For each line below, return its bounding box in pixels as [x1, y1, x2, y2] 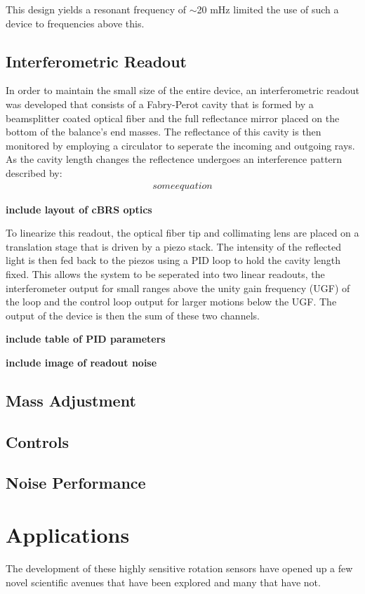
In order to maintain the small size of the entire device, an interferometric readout [6, 83, 360, 98]
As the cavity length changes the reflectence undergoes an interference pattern [6, 152, 343, 166]
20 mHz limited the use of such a [197, 2, 339, 16]
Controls [6, 430, 69, 452]
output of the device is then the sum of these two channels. [6, 308, 260, 322]
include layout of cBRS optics [6, 202, 152, 216]
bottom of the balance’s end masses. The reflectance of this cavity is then [6, 124, 321, 139]
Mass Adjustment [6, 389, 136, 411]
